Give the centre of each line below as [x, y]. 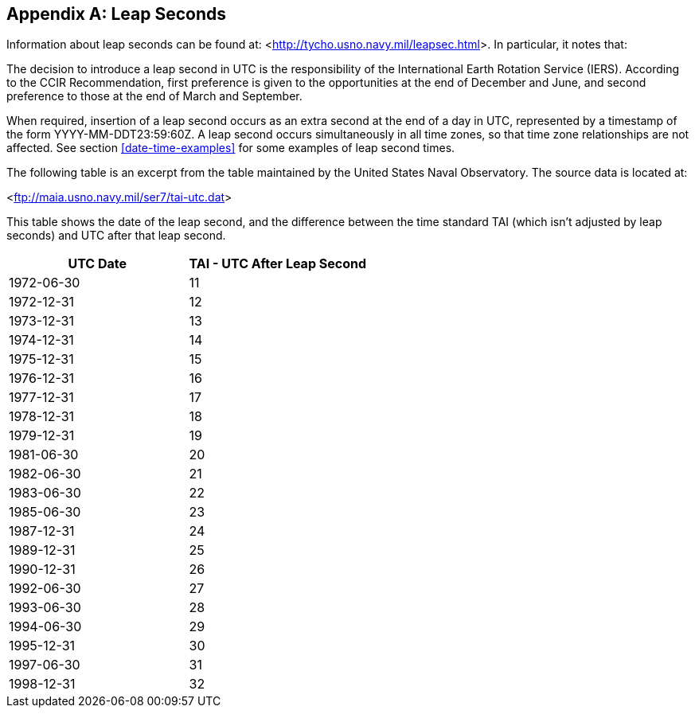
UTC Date [98, 264]
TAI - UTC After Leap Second [278, 264]
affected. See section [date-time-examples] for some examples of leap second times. [231, 148]
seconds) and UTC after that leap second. [116, 236]
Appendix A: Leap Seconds [117, 14]
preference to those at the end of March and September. [154, 96]
